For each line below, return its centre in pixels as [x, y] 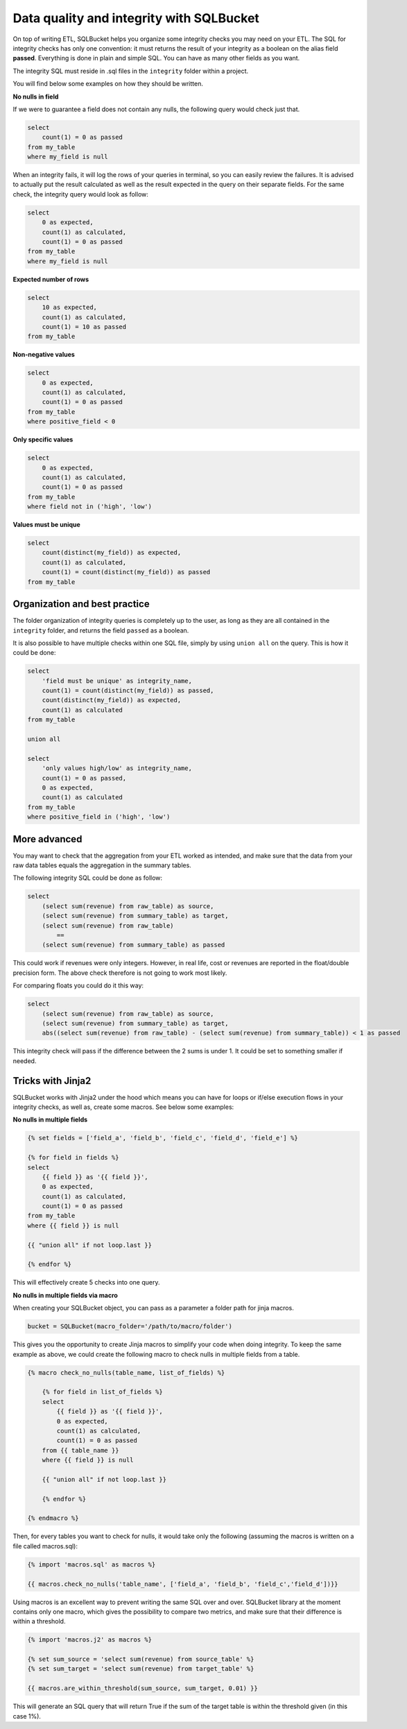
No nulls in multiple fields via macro [65, 1295]
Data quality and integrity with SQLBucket [136, 18]
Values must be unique [47, 525]
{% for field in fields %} [73, 1158]
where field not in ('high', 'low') [90, 507]
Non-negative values [44, 355]
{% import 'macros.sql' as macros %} [92, 1564]
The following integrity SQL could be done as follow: [88, 878]
